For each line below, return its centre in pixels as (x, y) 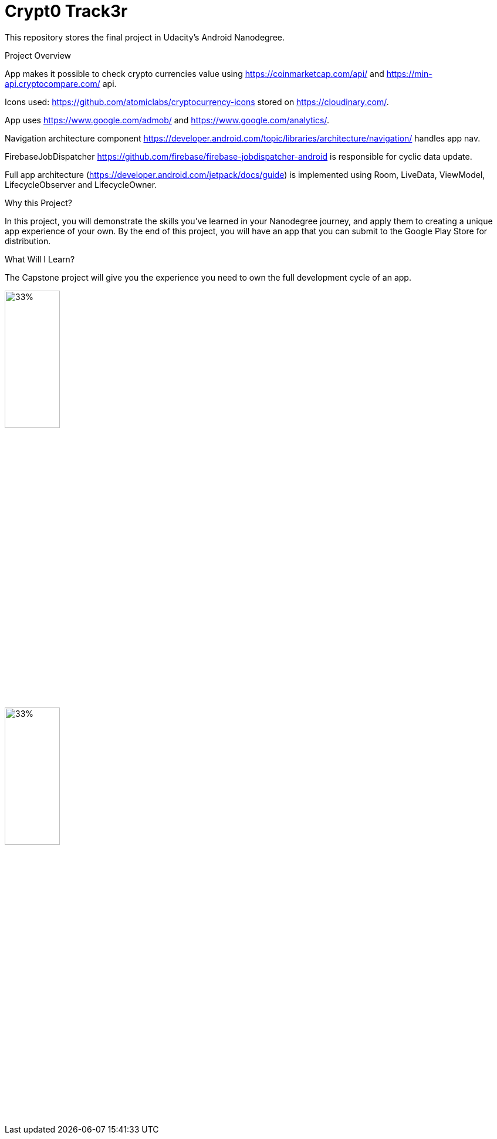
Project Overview (38, 55)
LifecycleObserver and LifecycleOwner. (81, 184)
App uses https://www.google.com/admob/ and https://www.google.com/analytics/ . (167, 120)
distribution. (28, 241)
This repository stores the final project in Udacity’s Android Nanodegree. (145, 37)
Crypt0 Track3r (66, 11)
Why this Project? (38, 203)
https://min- (409, 73)
